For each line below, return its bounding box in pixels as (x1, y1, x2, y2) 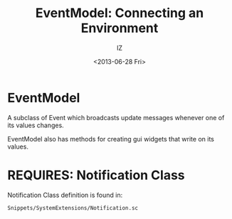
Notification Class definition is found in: (7, 191, 123, 199)
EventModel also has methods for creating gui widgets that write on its (7, 134, 215, 143)
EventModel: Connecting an (35, 5, 204, 21)
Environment (80, 20, 159, 36)
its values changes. (7, 121, 64, 129)
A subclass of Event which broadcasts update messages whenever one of (7, 113, 225, 122)
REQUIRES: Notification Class (7, 167, 185, 183)
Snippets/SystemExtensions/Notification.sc (7, 204, 139, 211)
